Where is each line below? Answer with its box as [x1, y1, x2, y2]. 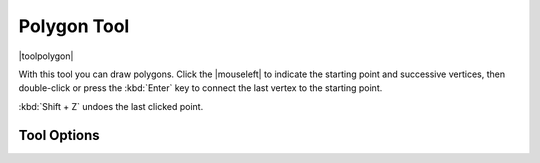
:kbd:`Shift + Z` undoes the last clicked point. [18, 100, 204, 112]
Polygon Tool [18, 15, 130, 37]
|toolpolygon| [18, 50, 74, 62]
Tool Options [18, 126, 100, 144]
